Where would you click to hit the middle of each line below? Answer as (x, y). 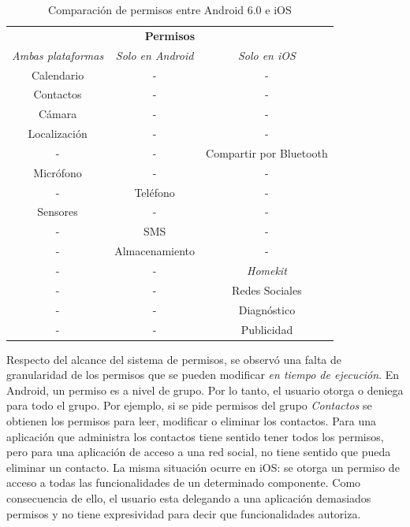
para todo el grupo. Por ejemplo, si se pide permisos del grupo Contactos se (189, 405)
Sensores (58, 212)
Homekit (266, 270)
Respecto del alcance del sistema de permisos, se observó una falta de (174, 359)
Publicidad (267, 329)
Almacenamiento (155, 251)
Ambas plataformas (58, 55)
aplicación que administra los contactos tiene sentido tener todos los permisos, (195, 436)
